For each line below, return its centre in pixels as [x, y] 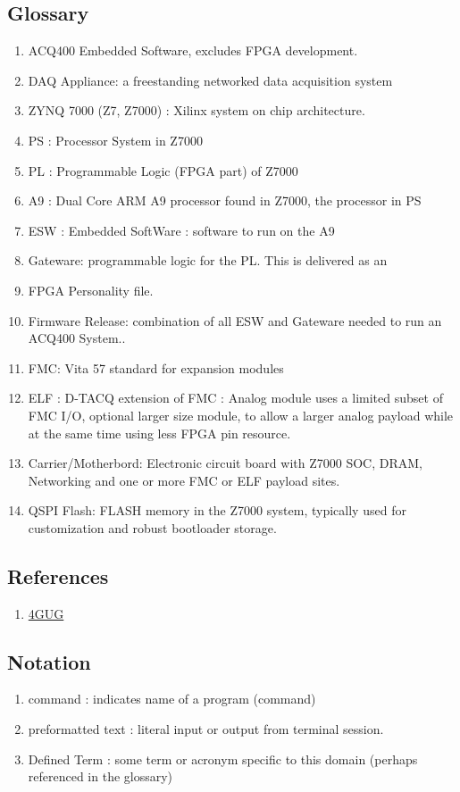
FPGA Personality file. [91, 290]
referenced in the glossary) [100, 776]
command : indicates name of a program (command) [172, 699]
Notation [49, 661]
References [58, 575]
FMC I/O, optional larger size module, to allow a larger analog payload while [241, 415]
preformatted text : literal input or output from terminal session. [206, 729]
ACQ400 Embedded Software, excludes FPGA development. [193, 50]
